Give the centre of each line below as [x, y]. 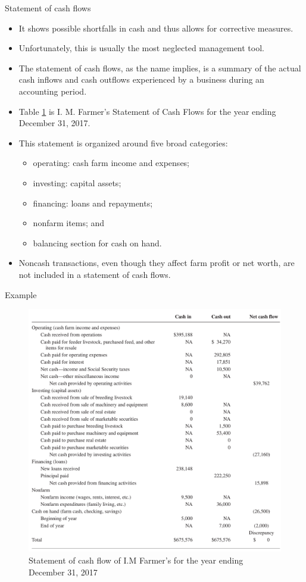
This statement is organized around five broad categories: [123, 143]
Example [21, 294]
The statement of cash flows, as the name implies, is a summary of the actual [160, 68]
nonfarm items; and [69, 223]
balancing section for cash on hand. [97, 242]
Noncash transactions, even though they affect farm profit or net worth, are [157, 263]
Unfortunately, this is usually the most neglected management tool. [141, 48]
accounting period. [53, 91]
